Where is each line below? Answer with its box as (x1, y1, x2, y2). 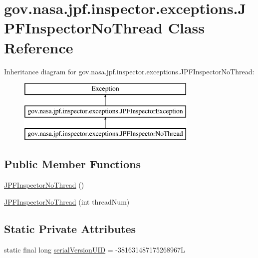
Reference (4, 37, 73, 57)
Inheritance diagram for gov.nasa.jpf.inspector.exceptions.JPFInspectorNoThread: (4, 66, 255, 76)
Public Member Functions (4, 156, 141, 172)
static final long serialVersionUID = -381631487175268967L (4, 244, 185, 255)
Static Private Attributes (4, 221, 136, 236)
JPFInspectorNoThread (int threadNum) (4, 196, 130, 207)
